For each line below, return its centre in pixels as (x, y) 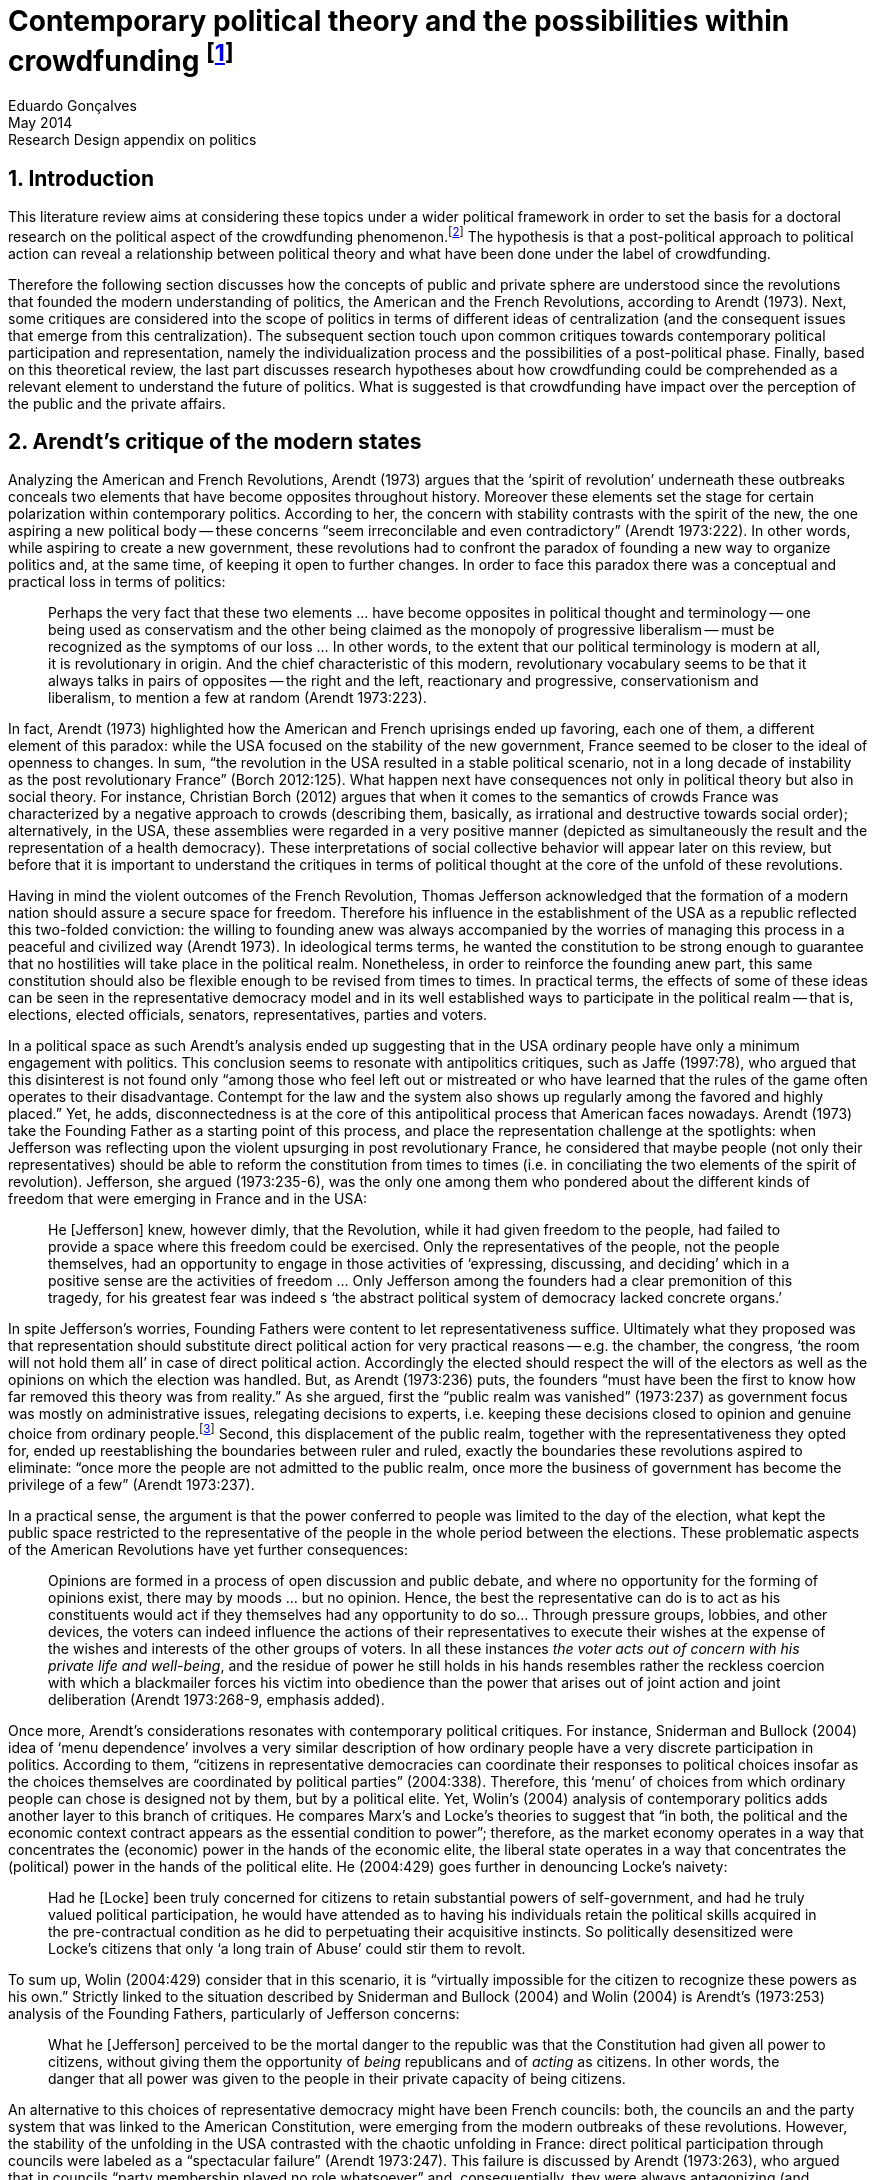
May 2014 (40, 123)
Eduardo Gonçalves (72, 106)
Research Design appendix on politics (132, 140)
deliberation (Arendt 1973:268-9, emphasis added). (216, 1700)
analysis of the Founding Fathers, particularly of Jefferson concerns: (234, 2014)
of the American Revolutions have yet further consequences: (208, 1550)
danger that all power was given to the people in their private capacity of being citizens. (337, 2079)
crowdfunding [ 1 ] (121, 58)
